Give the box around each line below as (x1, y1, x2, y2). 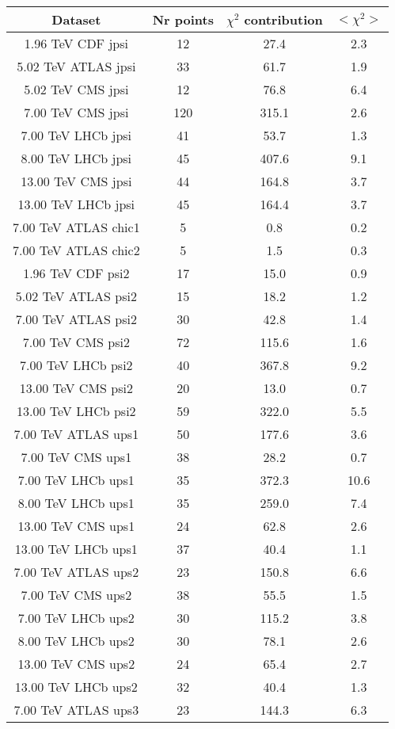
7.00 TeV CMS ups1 (21, 448, 132, 466)
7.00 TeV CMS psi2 (22, 333, 130, 351)
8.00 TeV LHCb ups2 (17, 632, 135, 650)
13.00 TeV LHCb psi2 (17, 402, 136, 420)
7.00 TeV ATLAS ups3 (13, 700, 139, 719)
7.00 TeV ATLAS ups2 (13, 563, 139, 581)
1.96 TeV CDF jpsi (24, 34, 128, 52)
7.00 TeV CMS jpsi (24, 103, 129, 121)
